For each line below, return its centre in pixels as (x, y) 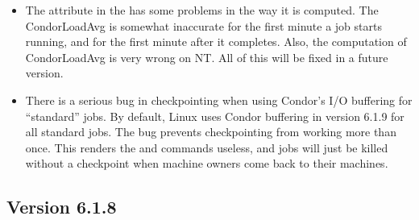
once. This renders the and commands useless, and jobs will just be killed (207, 147)
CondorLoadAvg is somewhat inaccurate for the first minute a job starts (203, 25)
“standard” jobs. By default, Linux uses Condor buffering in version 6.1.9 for (215, 116)
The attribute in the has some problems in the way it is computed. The (202, 10)
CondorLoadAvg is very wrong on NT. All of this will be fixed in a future (207, 57)
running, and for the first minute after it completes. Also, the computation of (216, 42)
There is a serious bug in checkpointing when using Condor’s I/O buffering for (219, 100)
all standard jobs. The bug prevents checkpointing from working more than (211, 132)
